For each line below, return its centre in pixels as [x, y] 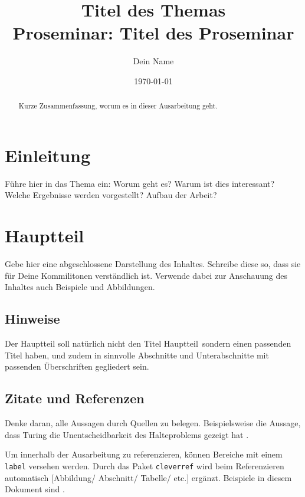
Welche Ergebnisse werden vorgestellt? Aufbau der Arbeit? [111, 195]
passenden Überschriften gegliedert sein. [77, 366]
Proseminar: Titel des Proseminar [153, 33]
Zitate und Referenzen [75, 398]
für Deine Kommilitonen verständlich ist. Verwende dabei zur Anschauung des [146, 275]
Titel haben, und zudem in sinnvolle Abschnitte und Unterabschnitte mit [137, 355]
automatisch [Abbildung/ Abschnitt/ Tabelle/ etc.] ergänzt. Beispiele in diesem [148, 477]
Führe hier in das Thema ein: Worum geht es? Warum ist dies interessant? [140, 183]
